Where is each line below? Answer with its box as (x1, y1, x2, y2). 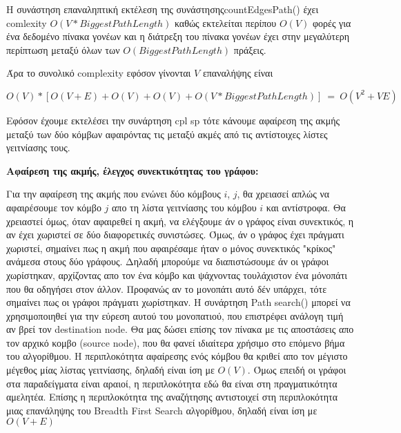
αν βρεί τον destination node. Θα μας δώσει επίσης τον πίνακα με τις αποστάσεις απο (6, 322, 354, 336)
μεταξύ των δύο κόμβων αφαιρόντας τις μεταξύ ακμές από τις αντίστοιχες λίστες (6, 126, 328, 141)
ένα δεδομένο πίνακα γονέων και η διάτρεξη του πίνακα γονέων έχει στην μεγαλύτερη (6, 29, 350, 44)
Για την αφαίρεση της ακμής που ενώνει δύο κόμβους (6, 186, 221, 201)
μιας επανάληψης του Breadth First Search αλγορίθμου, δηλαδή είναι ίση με (6, 403, 317, 417)
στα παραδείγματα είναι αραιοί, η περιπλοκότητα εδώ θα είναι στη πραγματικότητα (6, 376, 338, 390)
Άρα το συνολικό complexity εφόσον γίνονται (6, 66, 191, 80)
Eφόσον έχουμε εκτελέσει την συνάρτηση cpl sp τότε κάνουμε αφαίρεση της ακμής (6, 113, 340, 127)
